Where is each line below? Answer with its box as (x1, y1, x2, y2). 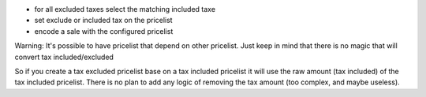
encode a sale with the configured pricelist (34, 26, 174, 35)
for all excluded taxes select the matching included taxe (34, 5, 216, 13)
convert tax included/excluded (14, 52, 114, 62)
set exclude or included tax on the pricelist (34, 16, 173, 25)
